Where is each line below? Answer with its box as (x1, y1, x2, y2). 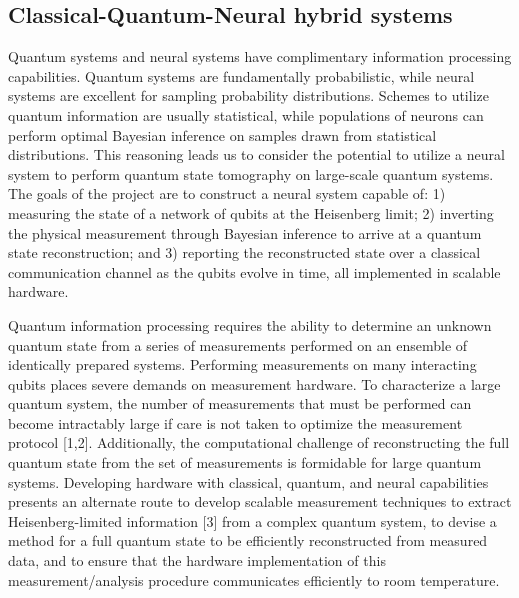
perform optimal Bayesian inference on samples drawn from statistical (8, 124, 437, 145)
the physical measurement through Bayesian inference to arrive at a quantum (8, 222, 482, 243)
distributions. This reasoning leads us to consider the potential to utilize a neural (8, 144, 505, 165)
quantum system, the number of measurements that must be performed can (8, 393, 472, 414)
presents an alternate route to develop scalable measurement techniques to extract (8, 491, 512, 512)
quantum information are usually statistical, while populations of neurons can (8, 104, 484, 125)
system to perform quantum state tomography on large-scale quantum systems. (8, 163, 494, 184)
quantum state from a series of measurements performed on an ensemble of (8, 334, 468, 355)
